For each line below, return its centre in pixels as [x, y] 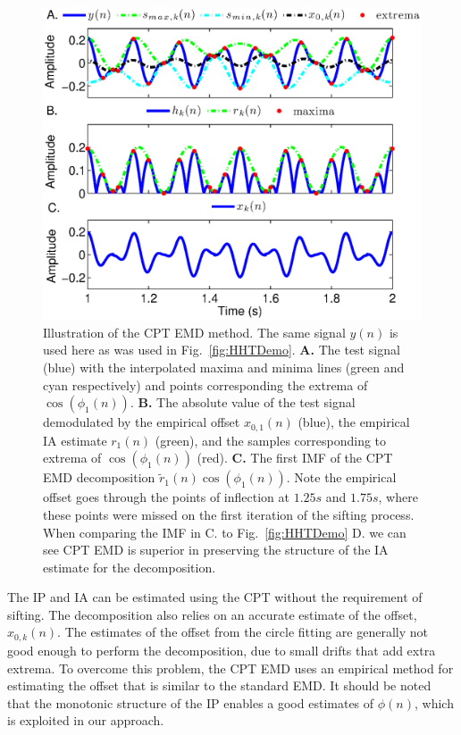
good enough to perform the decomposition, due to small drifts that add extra [222, 650]
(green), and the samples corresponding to [271, 440]
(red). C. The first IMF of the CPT [295, 458]
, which [434, 702]
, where [398, 497]
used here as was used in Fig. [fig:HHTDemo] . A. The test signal [222, 350]
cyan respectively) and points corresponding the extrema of [205, 384]
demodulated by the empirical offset [142, 422]
